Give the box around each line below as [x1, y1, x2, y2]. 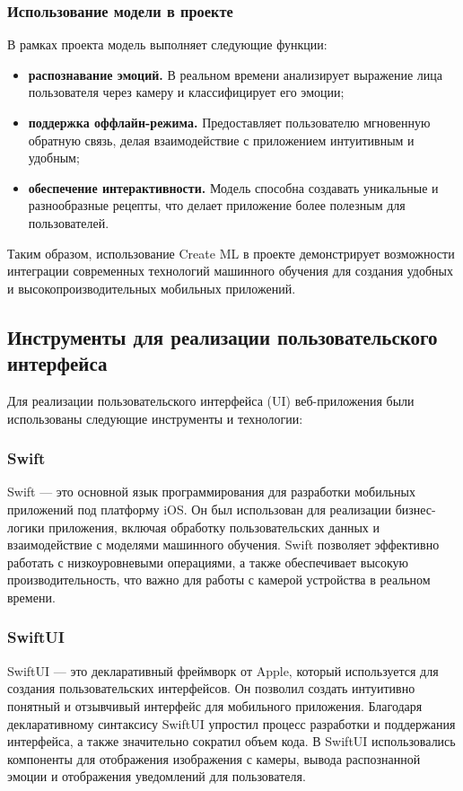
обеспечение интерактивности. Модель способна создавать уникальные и [28, 178, 439, 197]
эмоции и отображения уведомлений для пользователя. [7, 767, 306, 786]
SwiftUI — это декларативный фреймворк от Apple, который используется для [7, 661, 439, 680]
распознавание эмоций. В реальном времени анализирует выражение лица [28, 65, 442, 83]
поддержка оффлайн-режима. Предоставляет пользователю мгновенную [28, 113, 431, 131]
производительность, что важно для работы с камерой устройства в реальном [7, 570, 431, 589]
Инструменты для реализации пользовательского [7, 322, 438, 350]
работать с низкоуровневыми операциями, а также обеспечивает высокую [7, 552, 409, 571]
